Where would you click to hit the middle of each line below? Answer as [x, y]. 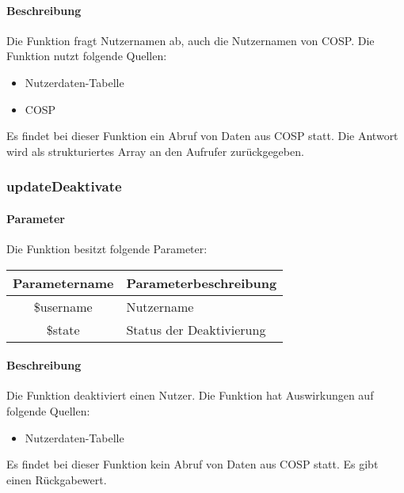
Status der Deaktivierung [196, 329]
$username [63, 306]
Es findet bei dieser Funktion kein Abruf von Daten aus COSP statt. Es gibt [192, 464]
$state [63, 329]
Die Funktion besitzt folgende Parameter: [107, 248]
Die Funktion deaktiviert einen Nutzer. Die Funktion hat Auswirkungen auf [190, 395]
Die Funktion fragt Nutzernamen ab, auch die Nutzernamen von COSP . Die [191, 40]
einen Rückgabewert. [57, 479]
